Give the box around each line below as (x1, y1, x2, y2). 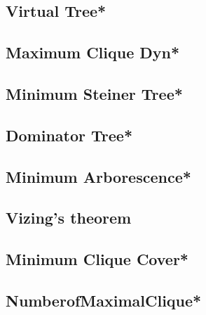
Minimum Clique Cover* (6, 248, 188, 270)
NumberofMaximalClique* (6, 289, 202, 311)
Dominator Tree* (6, 124, 132, 146)
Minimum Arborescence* (6, 165, 191, 187)
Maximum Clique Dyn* (6, 41, 180, 63)
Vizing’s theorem (6, 207, 132, 229)
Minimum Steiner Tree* (6, 82, 183, 104)
